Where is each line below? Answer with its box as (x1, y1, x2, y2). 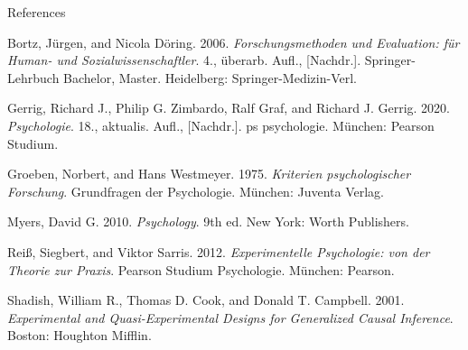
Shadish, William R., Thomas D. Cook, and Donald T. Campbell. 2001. (7, 290, 405, 309)
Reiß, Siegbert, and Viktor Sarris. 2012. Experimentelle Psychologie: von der (7, 242, 430, 261)
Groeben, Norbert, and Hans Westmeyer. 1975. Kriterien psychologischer (7, 164, 411, 183)
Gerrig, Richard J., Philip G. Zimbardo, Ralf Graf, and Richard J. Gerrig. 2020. (7, 98, 451, 117)
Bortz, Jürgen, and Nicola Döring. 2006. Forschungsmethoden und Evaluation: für (7, 32, 460, 51)
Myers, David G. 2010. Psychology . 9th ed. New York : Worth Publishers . (7, 212, 409, 231)
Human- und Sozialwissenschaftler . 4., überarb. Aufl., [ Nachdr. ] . (7, 51, 361, 69)
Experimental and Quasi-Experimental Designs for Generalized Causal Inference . (7, 308, 454, 327)
